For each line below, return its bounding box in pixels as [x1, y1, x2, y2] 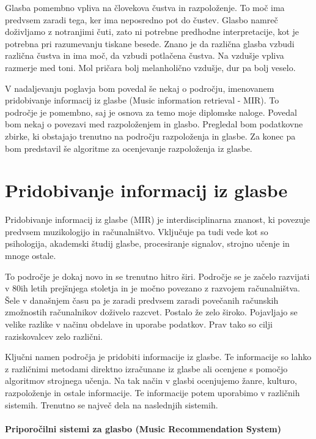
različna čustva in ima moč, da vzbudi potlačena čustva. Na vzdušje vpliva [5, 49, 284, 62]
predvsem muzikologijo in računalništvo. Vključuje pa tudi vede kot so [5, 225, 268, 238]
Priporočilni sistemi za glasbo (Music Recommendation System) [5, 422, 282, 435]
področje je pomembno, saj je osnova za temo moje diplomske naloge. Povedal [5, 105, 297, 118]
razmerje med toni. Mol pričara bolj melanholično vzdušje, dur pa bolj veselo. [5, 61, 296, 73]
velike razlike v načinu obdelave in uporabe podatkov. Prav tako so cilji [5, 318, 273, 330]
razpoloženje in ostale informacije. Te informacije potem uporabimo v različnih [5, 386, 300, 399]
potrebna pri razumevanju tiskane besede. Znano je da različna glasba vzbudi [5, 37, 295, 50]
